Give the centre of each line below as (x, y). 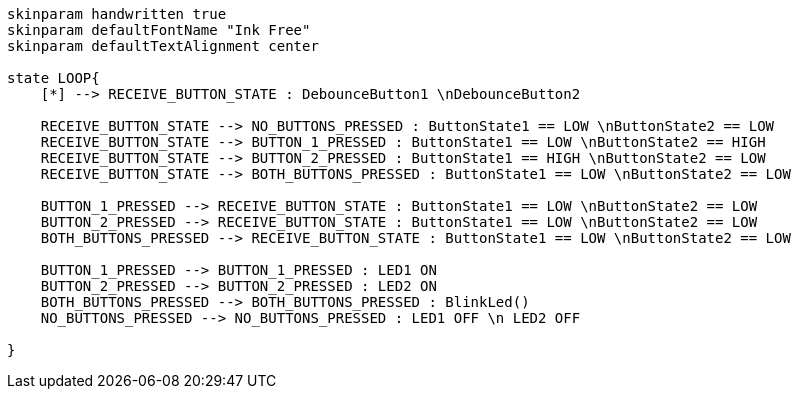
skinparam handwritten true (117, 14)
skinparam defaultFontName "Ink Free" (159, 30)
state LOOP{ (53, 78)
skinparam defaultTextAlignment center (163, 46)
